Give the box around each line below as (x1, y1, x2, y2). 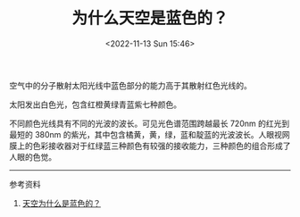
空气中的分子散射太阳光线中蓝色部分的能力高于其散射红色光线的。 (9, 79, 252, 90)
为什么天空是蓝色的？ (71, 8, 229, 29)
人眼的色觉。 (9, 151, 56, 162)
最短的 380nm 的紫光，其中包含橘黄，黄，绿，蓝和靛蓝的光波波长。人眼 (9, 129, 275, 139)
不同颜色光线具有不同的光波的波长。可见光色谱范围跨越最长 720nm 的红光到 (9, 118, 290, 129)
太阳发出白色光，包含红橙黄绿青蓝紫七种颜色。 (9, 99, 181, 110)
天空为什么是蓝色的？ (21, 197, 101, 208)
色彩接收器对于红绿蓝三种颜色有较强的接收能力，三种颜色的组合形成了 (32, 140, 291, 151)
